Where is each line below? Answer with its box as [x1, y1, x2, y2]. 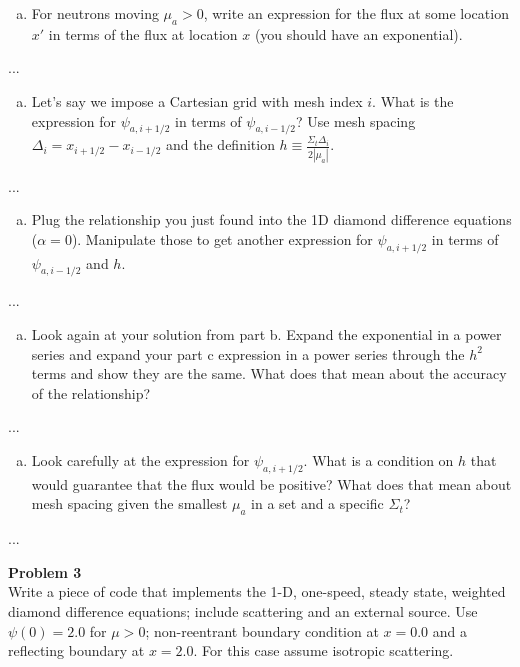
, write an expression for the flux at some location [203, 3, 509, 23]
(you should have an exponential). [254, 23, 463, 44]
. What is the [372, 90, 454, 111]
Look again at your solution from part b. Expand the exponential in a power [31, 324, 502, 345]
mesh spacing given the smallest [31, 493, 228, 514]
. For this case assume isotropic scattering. [193, 640, 454, 661]
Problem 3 [8, 561, 82, 582]
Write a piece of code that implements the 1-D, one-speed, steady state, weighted [8, 581, 506, 602]
